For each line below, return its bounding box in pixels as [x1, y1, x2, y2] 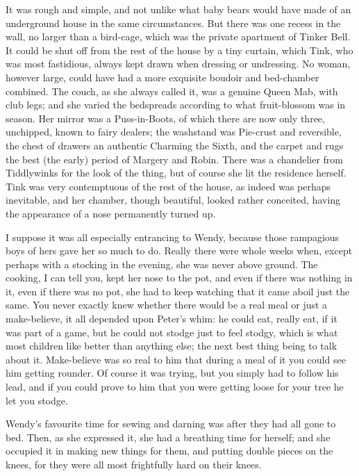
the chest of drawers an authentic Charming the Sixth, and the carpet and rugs [6, 138, 344, 152]
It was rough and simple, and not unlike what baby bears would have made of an [6, 2, 351, 16]
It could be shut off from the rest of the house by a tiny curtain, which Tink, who [6, 42, 353, 57]
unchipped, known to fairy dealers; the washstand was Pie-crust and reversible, [6, 124, 342, 139]
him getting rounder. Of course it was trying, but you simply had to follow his [6, 366, 339, 380]
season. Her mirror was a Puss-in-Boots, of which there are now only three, [6, 110, 325, 125]
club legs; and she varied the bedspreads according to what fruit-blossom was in [6, 97, 346, 112]
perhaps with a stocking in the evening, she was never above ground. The [6, 256, 318, 271]
